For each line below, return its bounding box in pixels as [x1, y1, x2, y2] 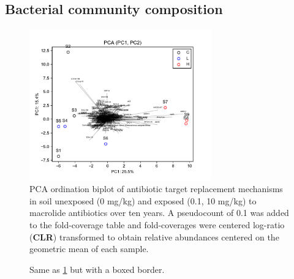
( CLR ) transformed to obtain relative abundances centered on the [29, 230, 279, 243]
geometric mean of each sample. [29, 242, 149, 255]
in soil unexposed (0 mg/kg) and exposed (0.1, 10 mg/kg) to [29, 194, 257, 207]
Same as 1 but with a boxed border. [29, 262, 165, 275]
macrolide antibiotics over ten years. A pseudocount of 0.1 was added [29, 206, 289, 219]
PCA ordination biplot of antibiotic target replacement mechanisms [29, 182, 283, 195]
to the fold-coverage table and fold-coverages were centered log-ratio [29, 218, 285, 231]
